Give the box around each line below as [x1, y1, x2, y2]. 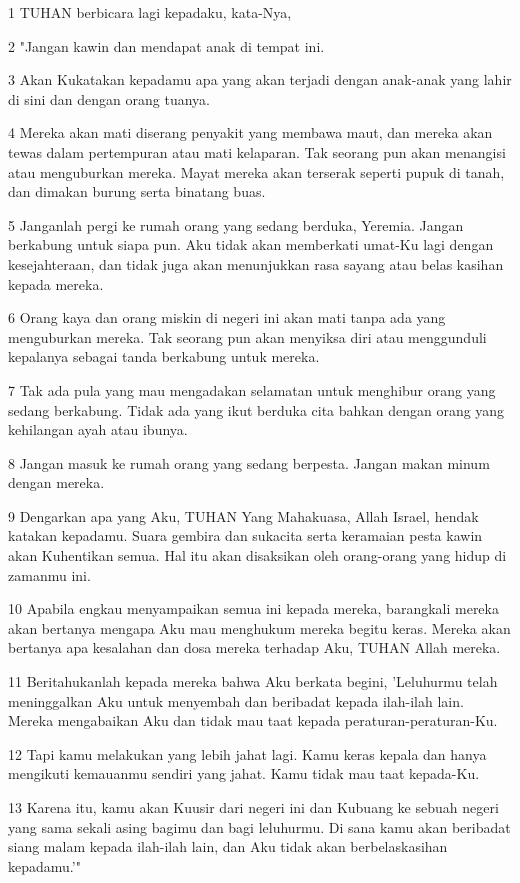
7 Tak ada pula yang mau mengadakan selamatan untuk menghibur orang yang [8, 379, 496, 400]
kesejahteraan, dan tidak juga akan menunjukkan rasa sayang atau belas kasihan [8, 253, 504, 274]
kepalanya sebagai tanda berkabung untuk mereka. [8, 346, 320, 367]
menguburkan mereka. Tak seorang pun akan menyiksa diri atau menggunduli [8, 326, 487, 347]
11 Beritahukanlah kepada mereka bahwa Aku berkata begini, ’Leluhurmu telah [8, 671, 498, 692]
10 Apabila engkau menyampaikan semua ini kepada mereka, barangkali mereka [8, 598, 499, 619]
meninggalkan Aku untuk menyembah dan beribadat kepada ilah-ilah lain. [8, 690, 464, 711]
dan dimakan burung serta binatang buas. [8, 181, 266, 202]
